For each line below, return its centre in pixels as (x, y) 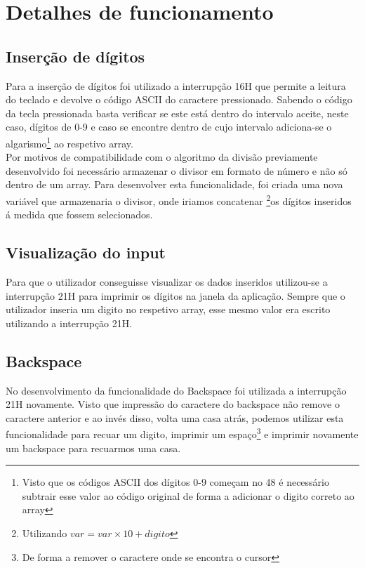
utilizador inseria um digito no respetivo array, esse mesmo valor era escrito (168, 309)
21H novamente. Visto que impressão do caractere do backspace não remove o (173, 404)
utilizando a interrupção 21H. (69, 323)
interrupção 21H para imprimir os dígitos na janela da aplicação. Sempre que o (175, 295)
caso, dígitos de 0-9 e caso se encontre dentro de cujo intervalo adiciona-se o (169, 127)
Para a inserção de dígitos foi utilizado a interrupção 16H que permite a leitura (176, 85)
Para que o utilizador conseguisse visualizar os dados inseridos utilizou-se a (167, 282)
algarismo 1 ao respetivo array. (69, 142)
